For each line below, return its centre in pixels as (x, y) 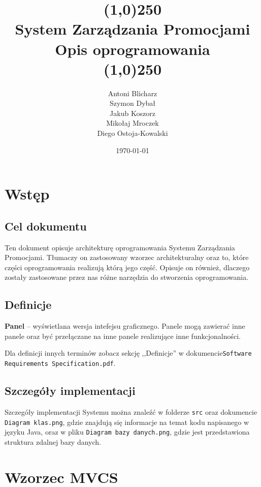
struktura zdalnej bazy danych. (53, 441)
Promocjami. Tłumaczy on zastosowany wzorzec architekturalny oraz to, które (127, 257)
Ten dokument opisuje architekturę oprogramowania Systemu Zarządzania (120, 247)
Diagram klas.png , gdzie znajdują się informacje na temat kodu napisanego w (127, 422)
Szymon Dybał (133, 103)
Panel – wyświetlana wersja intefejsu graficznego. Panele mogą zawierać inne (125, 326)
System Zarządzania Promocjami (133, 29)
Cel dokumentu (46, 226)
